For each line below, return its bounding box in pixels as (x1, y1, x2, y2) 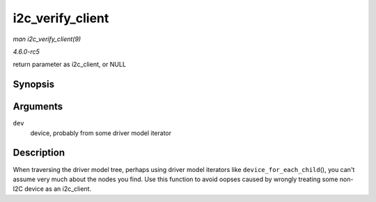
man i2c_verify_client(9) (13, 35, 81, 43)
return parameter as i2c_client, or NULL (13, 60, 127, 69)
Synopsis (13, 79, 55, 91)
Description (13, 147, 65, 159)
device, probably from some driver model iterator (30, 129, 172, 137)
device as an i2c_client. (24, 185, 92, 193)
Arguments (13, 101, 63, 113)
